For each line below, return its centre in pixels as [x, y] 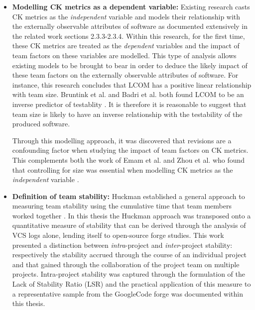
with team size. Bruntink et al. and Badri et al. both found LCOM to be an [128, 94]
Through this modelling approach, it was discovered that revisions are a [122, 140]
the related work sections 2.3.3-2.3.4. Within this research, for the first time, [128, 36]
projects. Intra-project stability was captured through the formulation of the [128, 274]
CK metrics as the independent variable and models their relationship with [126, 16]
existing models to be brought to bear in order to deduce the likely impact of [130, 65]
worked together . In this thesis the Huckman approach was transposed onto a [131, 215]
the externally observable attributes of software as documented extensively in [130, 26]
